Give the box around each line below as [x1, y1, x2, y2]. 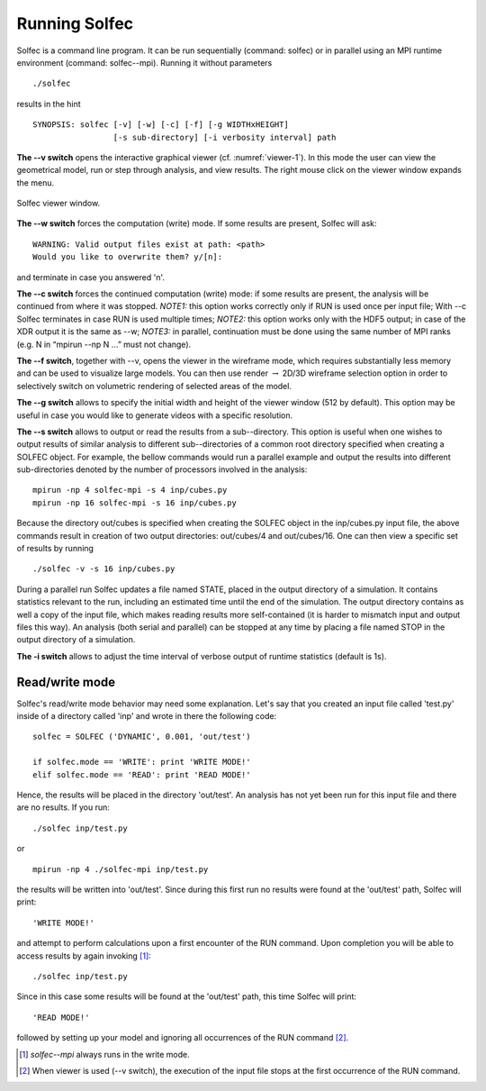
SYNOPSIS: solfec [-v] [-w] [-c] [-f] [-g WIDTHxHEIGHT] [32, 120, 290, 130]
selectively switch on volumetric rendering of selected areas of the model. [16, 380, 292, 391]
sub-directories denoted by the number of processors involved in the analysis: [16, 464, 308, 475]
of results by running [16, 543, 94, 554]
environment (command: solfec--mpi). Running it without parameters [16, 57, 273, 68]
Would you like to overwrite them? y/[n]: [32, 252, 223, 262]
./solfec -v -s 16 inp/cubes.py [32, 564, 175, 574]
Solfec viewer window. [16, 198, 101, 209]
